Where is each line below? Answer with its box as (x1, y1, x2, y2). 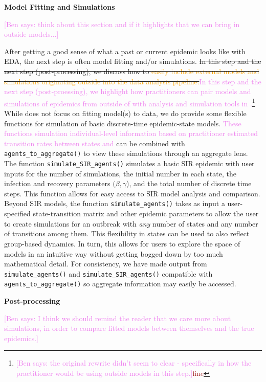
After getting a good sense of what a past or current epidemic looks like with (4, 46, 246, 56)
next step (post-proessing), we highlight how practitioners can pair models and (4, 86, 251, 97)
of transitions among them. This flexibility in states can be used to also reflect (4, 228, 250, 239)
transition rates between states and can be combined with (4, 138, 185, 148)
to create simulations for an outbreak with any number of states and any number (4, 218, 258, 229)
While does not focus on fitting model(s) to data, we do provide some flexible (4, 108, 247, 118)
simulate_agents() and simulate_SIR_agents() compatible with (4, 268, 213, 279)
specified (4, 208, 31, 219)
